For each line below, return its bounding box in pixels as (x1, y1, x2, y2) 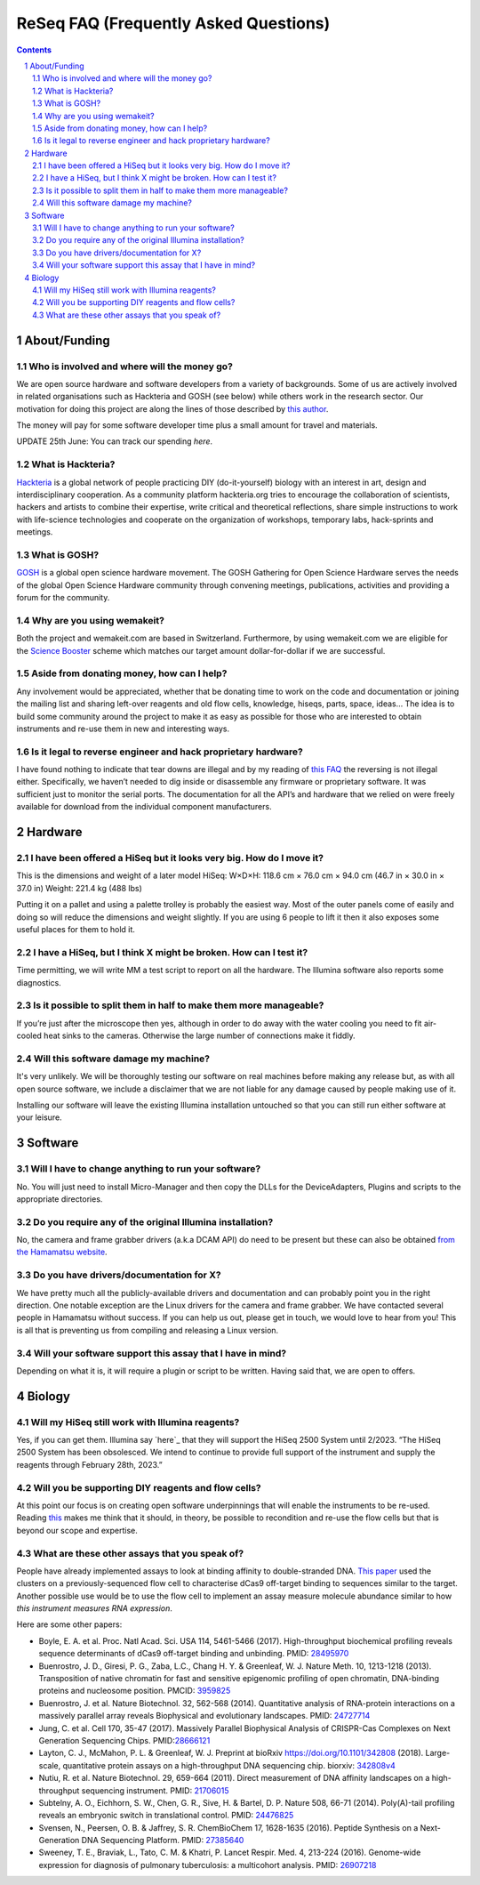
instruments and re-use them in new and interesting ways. (16, 723, 230, 734)
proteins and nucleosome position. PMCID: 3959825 (38, 1686, 231, 1696)
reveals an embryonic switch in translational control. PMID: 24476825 (38, 1810, 294, 1821)
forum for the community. (16, 592, 110, 603)
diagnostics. (16, 977, 61, 987)
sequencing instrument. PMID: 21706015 (81, 1784, 229, 1796)
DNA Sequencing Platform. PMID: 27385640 (81, 1835, 244, 1846)
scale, (38, 1760, 61, 1770)
